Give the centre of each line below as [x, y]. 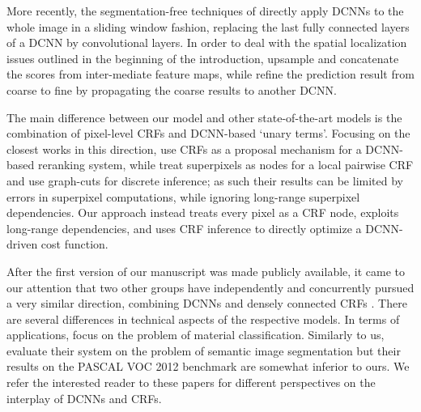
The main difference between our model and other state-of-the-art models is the [204, 117]
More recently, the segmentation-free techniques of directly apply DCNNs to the [205, 11]
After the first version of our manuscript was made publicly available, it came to [206, 271]
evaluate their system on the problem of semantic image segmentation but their [204, 350]
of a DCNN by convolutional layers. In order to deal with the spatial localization [207, 42]
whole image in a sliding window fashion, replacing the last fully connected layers [208, 26]
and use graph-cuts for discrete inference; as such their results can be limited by [205, 180]
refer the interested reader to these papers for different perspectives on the [191, 382]
